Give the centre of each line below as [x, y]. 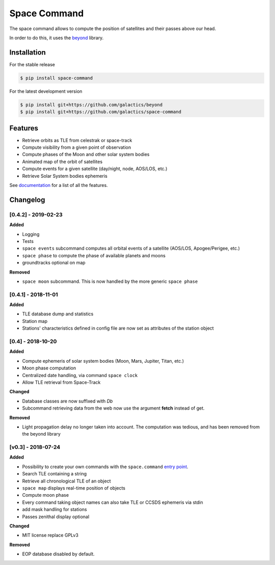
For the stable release [32, 64]
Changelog [27, 199]
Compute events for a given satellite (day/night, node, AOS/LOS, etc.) [95, 169]
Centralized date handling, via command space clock [80, 375]
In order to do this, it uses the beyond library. [57, 38]
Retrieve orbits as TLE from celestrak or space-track [77, 140]
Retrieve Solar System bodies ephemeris [65, 176]
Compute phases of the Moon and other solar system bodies [86, 154]
